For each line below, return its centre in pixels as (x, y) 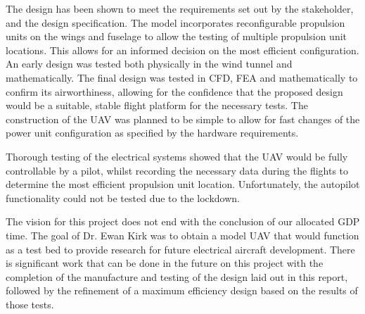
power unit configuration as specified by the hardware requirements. (152, 133)
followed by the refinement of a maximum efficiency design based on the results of (182, 290)
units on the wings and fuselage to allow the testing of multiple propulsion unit (177, 36)
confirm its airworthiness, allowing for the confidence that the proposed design (174, 91)
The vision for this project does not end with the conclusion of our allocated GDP (183, 221)
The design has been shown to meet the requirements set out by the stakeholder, (180, 8)
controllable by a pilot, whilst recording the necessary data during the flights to (177, 170)
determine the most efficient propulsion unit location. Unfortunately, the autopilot (183, 184)
